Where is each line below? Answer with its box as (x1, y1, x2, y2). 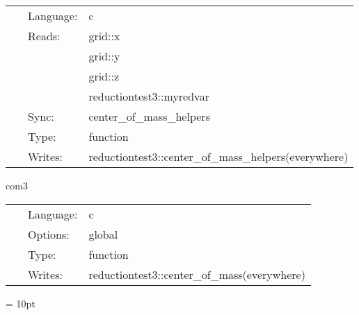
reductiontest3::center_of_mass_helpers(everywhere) (88, 148, 349, 164)
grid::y (88, 48, 120, 64)
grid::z (88, 68, 119, 84)
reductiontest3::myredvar (88, 88, 209, 104)
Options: (28, 225, 70, 242)
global (88, 225, 118, 242)
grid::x (88, 28, 120, 44)
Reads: (28, 28, 61, 44)
